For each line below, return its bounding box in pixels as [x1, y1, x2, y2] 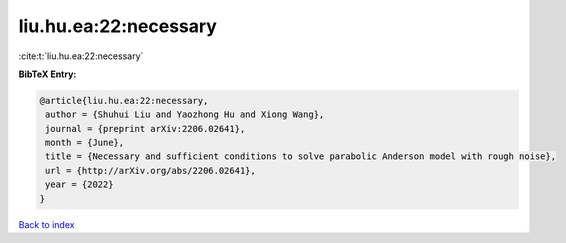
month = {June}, [45, 137, 125, 149]
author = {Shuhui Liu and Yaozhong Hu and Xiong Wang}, [45, 109, 325, 120]
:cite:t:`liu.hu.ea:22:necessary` [18, 50, 144, 62]
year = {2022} [45, 179, 114, 190]
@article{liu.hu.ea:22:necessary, [39, 95, 209, 106]
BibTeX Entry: [18, 68, 77, 80]
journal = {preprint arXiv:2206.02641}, [45, 123, 246, 134]
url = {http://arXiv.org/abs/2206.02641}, [45, 165, 257, 176]
